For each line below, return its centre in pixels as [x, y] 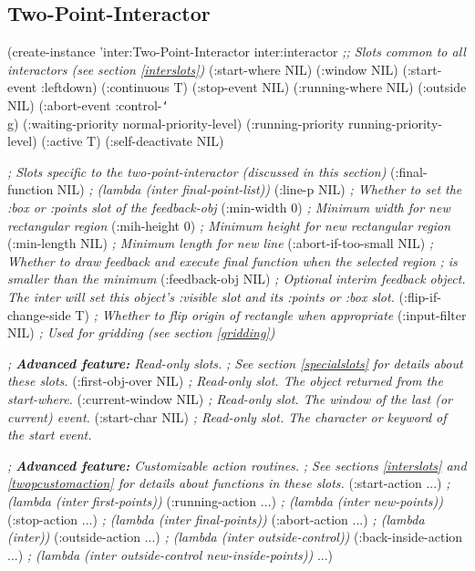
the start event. [50, 435]
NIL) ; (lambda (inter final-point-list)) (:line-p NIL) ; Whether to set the [259, 189]
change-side [39, 314]
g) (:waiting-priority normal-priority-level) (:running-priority [176, 123]
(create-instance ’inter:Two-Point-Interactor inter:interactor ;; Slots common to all [237, 52]
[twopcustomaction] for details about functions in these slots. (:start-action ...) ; [229, 483]
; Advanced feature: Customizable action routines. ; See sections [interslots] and [237, 465]
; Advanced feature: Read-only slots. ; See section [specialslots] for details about [235, 363]
